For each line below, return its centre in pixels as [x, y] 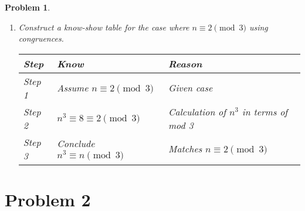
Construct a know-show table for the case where [104, 27]
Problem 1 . [28, 7]
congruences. [41, 38]
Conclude [76, 144]
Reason [185, 63]
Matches [185, 149]
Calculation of [197, 111]
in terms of [265, 111]
